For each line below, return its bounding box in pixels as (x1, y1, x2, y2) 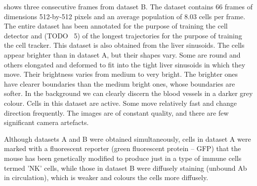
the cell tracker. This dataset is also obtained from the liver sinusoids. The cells (4, 40, 245, 50)
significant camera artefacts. (4, 117, 89, 127)
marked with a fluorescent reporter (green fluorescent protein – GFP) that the (4, 143, 241, 154)
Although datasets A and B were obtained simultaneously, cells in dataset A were (4, 133, 251, 144)
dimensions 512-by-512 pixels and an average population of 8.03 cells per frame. (4, 11, 246, 21)
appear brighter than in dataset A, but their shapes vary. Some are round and (4, 49, 241, 60)
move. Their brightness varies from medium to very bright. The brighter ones (4, 69, 238, 79)
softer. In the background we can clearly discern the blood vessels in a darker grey (4, 88, 253, 98)
